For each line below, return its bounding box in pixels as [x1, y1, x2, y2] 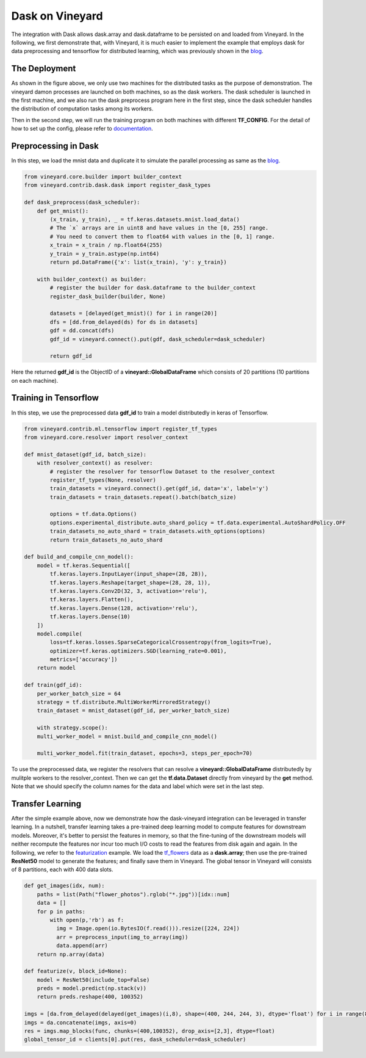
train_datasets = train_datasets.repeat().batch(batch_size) [49, 493, 237, 501]
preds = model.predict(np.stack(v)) [37, 985, 146, 992]
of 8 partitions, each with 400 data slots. [11, 866, 113, 873]
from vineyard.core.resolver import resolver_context [24, 433, 188, 441]
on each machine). [11, 377, 59, 384]
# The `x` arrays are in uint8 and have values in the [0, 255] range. [49, 225, 269, 231]
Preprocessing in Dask [11, 141, 99, 151]
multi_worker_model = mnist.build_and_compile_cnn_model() [37, 733, 218, 740]
